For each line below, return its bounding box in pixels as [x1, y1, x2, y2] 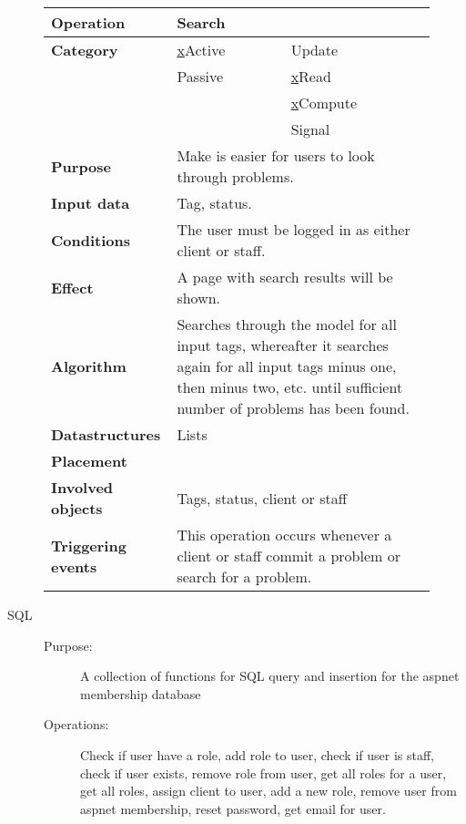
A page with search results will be [177, 266, 393, 287]
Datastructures [51, 424, 161, 445]
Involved [51, 477, 114, 498]
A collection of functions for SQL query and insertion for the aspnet [80, 666, 460, 685]
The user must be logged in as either [177, 219, 410, 240]
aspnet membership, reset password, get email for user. [80, 798, 386, 818]
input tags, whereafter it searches [177, 335, 389, 355]
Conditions [51, 229, 130, 251]
